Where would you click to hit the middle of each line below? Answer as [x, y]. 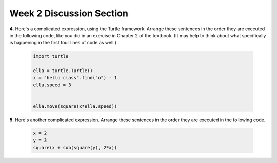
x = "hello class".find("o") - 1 [75, 78]
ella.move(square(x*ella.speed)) [75, 107]
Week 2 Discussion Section [69, 13]
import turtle [51, 56]
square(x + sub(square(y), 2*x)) [75, 147]
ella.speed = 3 [52, 85]
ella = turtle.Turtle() [63, 71]
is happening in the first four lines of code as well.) [63, 43]
